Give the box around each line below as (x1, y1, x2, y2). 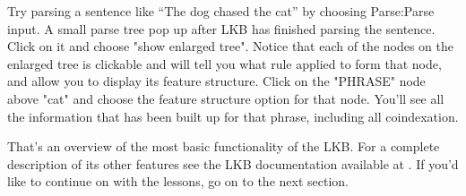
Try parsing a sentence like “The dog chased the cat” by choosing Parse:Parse (7, 2, 435, 20)
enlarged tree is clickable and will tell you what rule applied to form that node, (7, 54, 442, 72)
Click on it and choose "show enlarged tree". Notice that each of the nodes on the (7, 37, 454, 55)
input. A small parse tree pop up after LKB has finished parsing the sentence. (7, 19, 436, 38)
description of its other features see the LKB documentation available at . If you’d (7, 154, 459, 173)
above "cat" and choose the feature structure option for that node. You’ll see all (7, 89, 444, 107)
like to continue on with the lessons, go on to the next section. (7, 172, 349, 191)
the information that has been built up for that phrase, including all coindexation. (7, 107, 459, 125)
